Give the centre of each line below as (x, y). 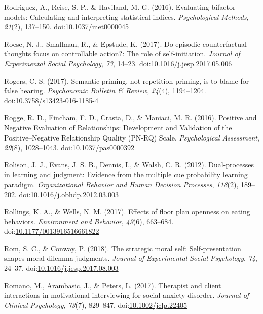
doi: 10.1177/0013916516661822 (52, 231)
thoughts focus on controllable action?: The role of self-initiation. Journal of (122, 54)
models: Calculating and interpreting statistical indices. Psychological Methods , (126, 16)
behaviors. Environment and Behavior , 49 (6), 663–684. (89, 221)
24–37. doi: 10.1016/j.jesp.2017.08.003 (61, 268)
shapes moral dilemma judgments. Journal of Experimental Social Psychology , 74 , (131, 258)
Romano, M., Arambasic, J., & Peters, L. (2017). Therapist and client (113, 285)
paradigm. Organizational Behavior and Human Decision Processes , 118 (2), (121, 184)
